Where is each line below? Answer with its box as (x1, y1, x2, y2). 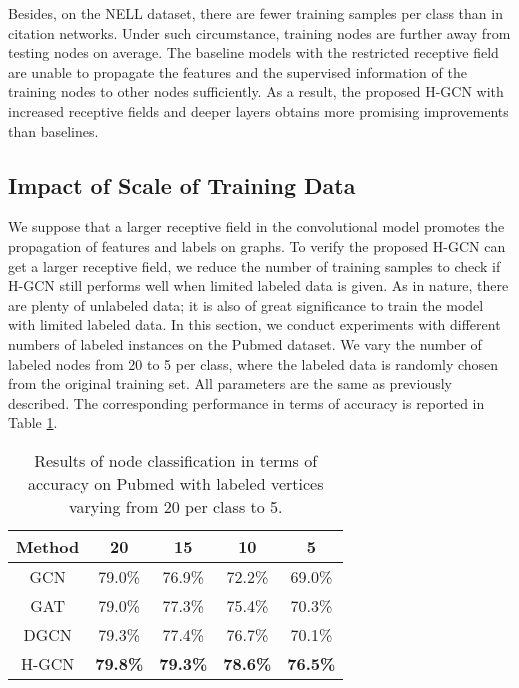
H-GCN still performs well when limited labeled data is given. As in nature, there (8, 275, 509, 296)
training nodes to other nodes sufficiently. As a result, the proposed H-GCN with (8, 81, 504, 102)
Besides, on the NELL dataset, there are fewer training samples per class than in (8, 3, 503, 23)
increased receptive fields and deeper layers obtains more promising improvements (8, 100, 509, 121)
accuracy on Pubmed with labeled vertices (27, 471, 324, 495)
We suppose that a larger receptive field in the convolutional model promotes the (8, 216, 505, 237)
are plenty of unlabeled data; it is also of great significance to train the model (8, 294, 484, 315)
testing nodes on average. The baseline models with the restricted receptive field (8, 42, 499, 63)
